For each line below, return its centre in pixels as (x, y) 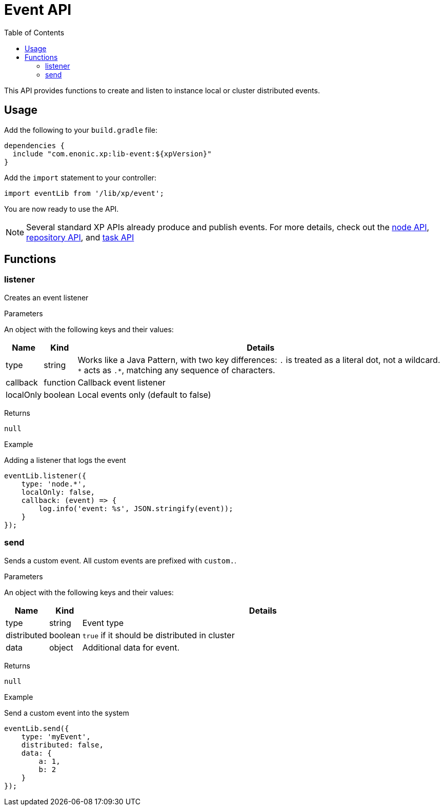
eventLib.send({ (37, 728)
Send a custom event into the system (67, 713)
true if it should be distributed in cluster (158, 635)
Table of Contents (34, 32)
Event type (103, 623)
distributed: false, (62, 745)
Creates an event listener (46, 297)
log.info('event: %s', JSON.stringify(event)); (136, 508)
